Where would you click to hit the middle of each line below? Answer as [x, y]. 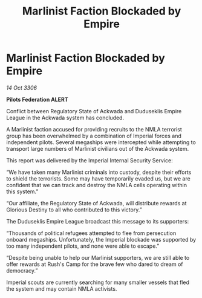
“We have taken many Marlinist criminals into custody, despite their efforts [99, 172]
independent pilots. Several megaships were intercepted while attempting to [101, 142]
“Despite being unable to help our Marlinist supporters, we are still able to [98, 257]
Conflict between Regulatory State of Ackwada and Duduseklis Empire [94, 111]
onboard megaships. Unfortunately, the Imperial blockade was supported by [101, 239]
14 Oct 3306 [22, 88]
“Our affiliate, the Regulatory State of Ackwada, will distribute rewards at [96, 203]
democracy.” [22, 270]
